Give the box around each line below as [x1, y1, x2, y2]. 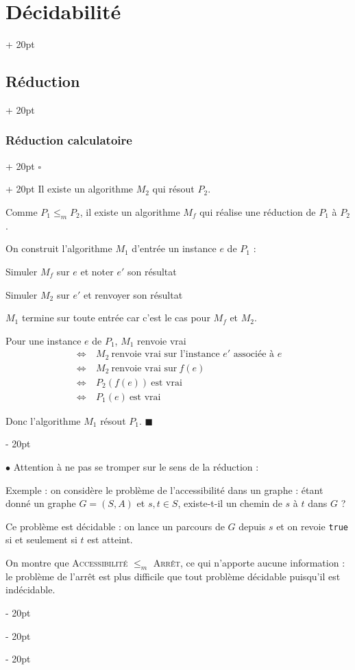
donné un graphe [5, 496, 76, 510]
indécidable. [5, 582, 56, 597]
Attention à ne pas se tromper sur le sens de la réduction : [13, 460, 259, 474]
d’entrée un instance [132, 241, 217, 256]
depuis [238, 519, 266, 533]
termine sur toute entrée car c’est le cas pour [21, 310, 210, 325]
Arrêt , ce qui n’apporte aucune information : [153, 556, 345, 570]
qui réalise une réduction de [199, 204, 316, 219]
